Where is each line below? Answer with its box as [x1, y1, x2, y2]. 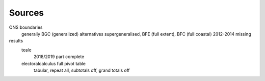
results [9, 38, 23, 44]
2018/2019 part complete [33, 54, 84, 60]
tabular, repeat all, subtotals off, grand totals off [33, 67, 130, 73]
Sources [9, 7, 44, 18]
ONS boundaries [9, 24, 43, 30]
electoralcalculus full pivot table [21, 61, 86, 66]
